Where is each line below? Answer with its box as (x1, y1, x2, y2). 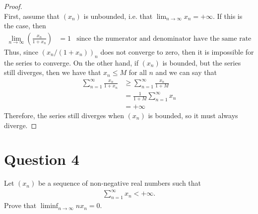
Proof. (4, 1, 22, 11)
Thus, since (4, 46, 38, 57)
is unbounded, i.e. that (83, 10, 153, 21)
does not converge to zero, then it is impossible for (100, 46, 254, 57)
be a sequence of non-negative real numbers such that (38, 178, 201, 188)
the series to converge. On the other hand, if (4, 57, 138, 68)
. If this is (213, 10, 243, 21)
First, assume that (4, 10, 60, 21)
